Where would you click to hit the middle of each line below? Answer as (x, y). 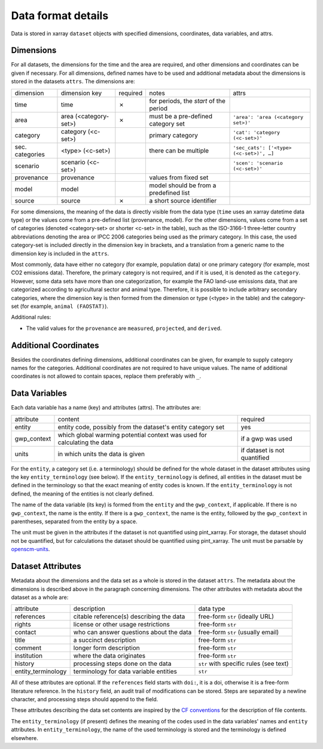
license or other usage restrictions (121, 625)
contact (25, 632)
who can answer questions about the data (132, 632)
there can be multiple (179, 151)
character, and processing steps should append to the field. (85, 699)
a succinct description (105, 640)
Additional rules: (31, 317)
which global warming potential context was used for (132, 435)
